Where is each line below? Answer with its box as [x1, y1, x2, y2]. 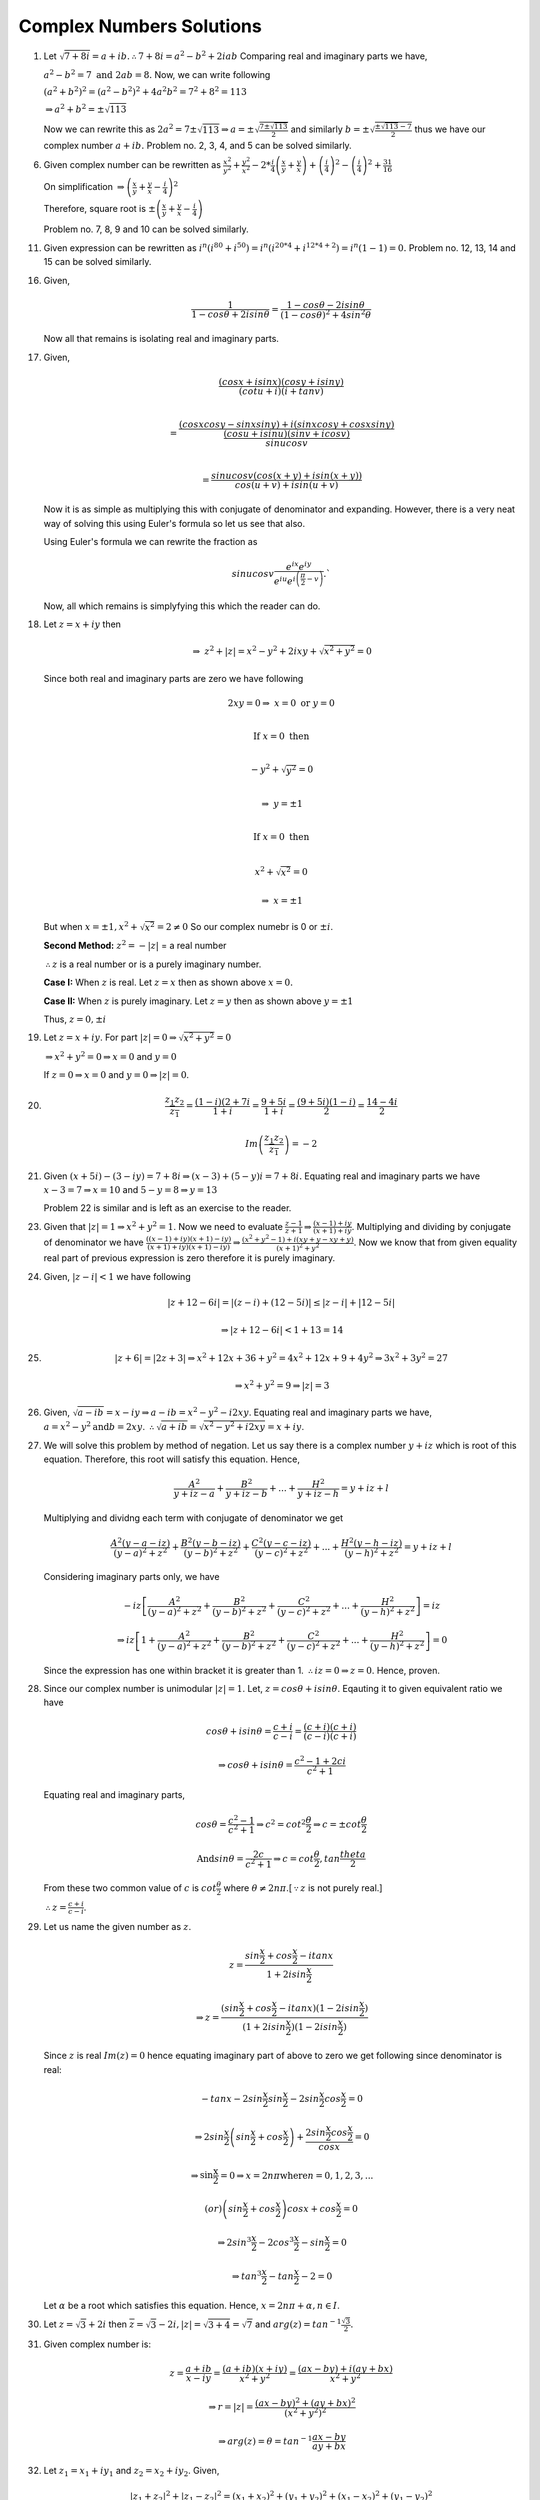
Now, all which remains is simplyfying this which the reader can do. [43, 600, 321, 612]
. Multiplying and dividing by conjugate [351, 1220, 512, 1232]
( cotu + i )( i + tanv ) [238, 385, 324, 397]
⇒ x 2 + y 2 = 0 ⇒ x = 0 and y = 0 [45, 1049, 177, 1062]
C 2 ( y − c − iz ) [251, 1536, 312, 1549]
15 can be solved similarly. [43, 256, 152, 268]
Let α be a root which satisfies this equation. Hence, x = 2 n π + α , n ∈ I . [43, 2299, 340, 2311]
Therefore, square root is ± [43, 203, 157, 215]
